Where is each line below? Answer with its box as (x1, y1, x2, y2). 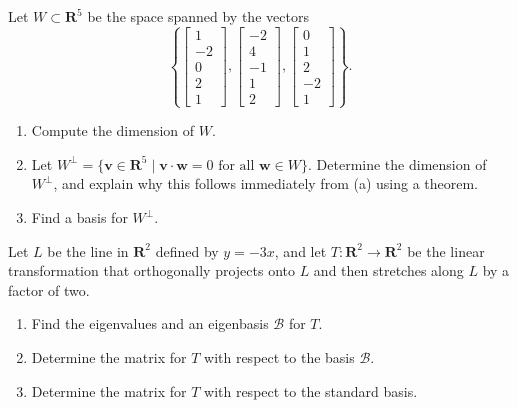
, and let (274, 240, 327, 261)
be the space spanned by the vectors (87, 6, 309, 26)
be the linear (407, 240, 485, 261)
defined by (155, 240, 219, 261)
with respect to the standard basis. (204, 380, 418, 401)
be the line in (47, 240, 129, 261)
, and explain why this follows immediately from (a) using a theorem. (53, 173, 479, 194)
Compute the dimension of (31, 120, 195, 141)
